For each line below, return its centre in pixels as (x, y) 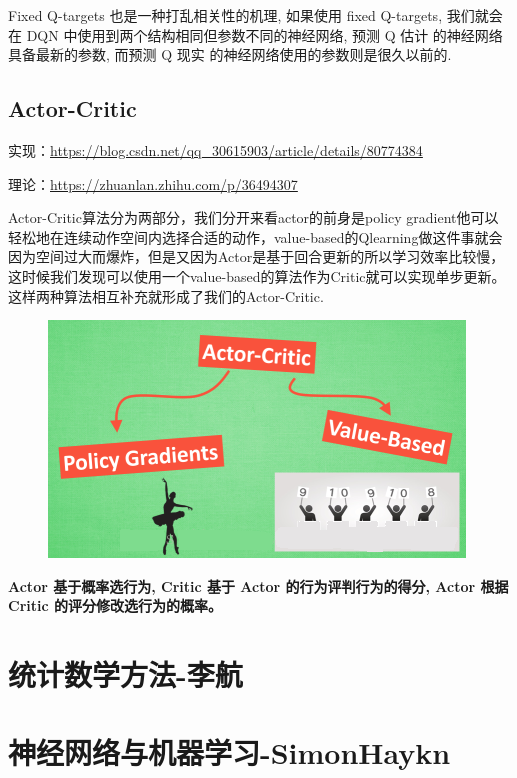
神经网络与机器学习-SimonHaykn (229, 752)
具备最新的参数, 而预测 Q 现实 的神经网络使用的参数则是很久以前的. (230, 54)
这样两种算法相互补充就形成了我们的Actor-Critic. (166, 295)
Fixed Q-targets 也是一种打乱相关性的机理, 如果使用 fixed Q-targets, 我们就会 (255, 15)
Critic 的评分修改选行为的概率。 (115, 605)
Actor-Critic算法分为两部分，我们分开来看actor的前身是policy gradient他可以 (253, 217)
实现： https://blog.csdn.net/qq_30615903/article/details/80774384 (215, 149)
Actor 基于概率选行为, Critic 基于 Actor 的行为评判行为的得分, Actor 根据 (258, 585)
